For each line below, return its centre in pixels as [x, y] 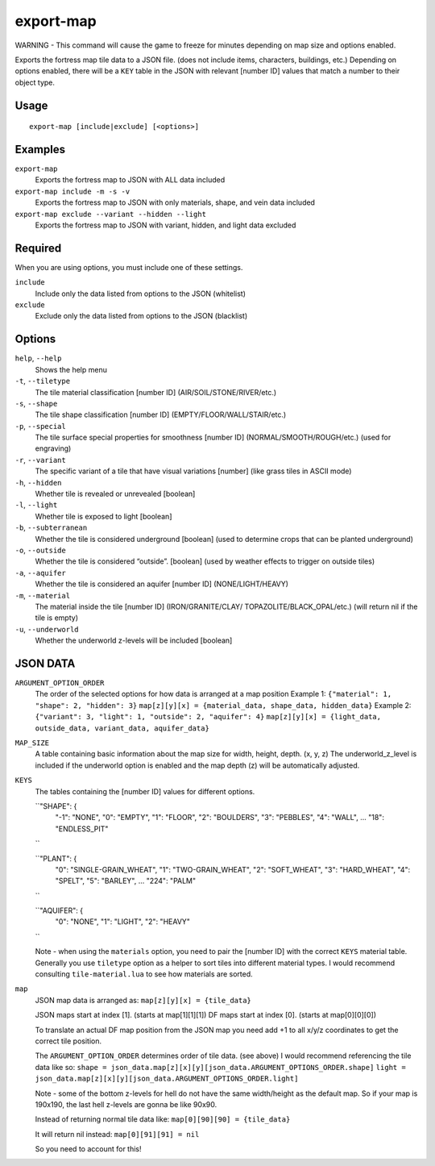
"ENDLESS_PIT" [82, 829]
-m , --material [43, 595]
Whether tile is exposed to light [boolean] [104, 516]
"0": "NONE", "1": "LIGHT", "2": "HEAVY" [123, 922]
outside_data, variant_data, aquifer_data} [122, 728]
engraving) [53, 448]
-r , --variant [40, 460]
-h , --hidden [38, 482]
